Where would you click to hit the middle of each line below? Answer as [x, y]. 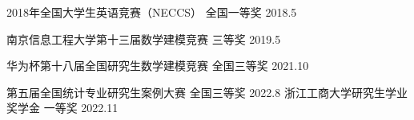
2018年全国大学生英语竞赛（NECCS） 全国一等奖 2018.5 [152, 12]
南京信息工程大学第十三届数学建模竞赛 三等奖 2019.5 [144, 39]
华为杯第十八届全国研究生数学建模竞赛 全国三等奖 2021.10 [158, 66]
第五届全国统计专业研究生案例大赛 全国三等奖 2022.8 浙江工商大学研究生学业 [207, 92]
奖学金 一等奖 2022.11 [62, 108]
